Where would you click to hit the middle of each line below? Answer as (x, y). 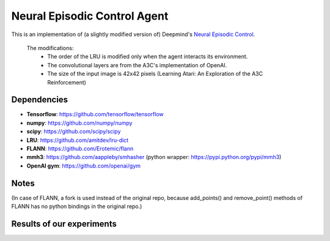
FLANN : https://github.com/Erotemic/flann (80, 148)
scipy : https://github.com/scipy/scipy (74, 132)
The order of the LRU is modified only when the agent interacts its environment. (148, 57)
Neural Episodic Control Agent (90, 16)
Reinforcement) (67, 82)
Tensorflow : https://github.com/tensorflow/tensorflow (95, 114)
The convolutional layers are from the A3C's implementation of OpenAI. (137, 65)
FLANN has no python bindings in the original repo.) (77, 206)
